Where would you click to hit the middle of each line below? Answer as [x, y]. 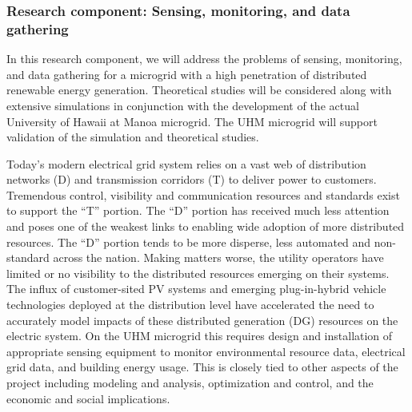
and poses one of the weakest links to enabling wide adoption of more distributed [206, 226]
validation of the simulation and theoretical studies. [133, 137]
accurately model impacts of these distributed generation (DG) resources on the [202, 320]
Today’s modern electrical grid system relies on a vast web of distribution [186, 163]
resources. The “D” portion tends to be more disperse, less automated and [189, 242]
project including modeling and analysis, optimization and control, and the [190, 383]
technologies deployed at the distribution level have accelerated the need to [190, 305]
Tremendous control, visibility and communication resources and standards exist [203, 194]
